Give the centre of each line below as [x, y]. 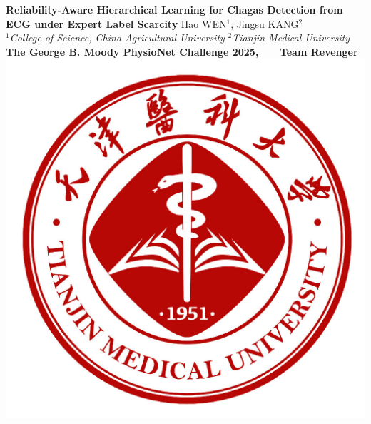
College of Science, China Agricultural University [117, 37]
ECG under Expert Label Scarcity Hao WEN [116, 23]
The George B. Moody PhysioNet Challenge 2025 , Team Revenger [182, 51]
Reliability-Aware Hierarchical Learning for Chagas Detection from [174, 9]
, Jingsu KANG [265, 23]
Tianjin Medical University [291, 37]
